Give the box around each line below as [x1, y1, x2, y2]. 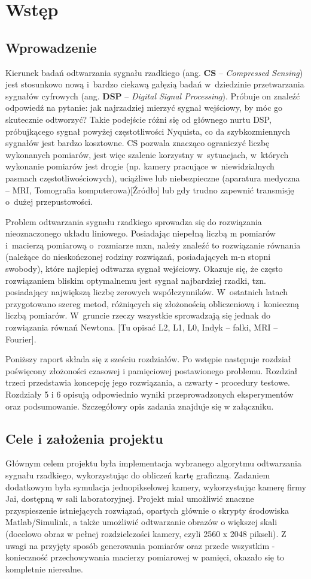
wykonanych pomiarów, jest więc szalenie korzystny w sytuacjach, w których [5, 148, 289, 160]
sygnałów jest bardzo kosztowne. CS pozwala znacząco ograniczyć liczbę [5, 137, 270, 149]
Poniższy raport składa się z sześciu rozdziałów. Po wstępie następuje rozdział [5, 353, 291, 365]
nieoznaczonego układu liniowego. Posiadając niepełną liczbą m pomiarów [5, 227, 276, 240]
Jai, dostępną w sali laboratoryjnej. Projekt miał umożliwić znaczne [5, 492, 254, 505]
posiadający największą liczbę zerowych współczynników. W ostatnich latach [5, 286, 288, 298]
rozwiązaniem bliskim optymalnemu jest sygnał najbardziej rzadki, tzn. [5, 274, 266, 286]
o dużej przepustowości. [5, 195, 93, 208]
